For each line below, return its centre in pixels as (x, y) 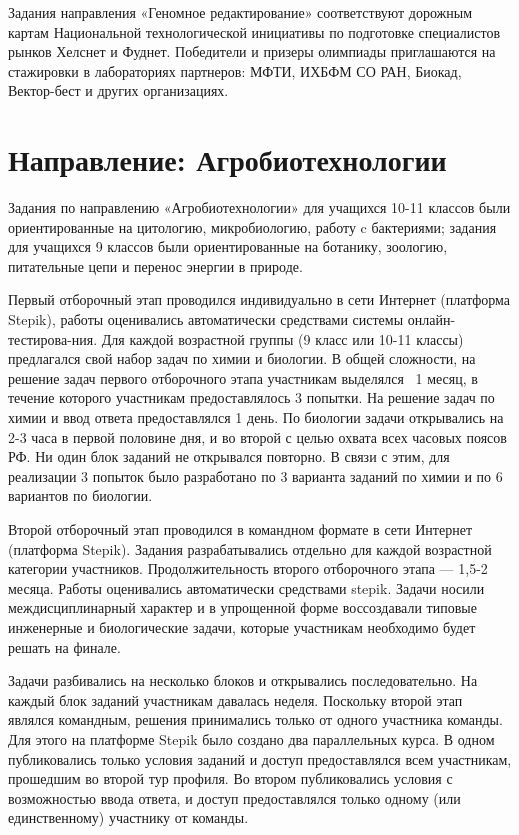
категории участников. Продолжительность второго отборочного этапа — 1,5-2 (248, 568)
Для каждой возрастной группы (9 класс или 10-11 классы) (282, 338)
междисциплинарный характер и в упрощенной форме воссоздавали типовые (242, 607)
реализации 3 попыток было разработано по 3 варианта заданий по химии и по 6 (255, 475)
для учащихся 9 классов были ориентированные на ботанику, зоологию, (228, 246)
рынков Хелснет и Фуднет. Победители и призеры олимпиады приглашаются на (252, 51)
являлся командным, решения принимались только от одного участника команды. (255, 719)
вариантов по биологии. (80, 495)
